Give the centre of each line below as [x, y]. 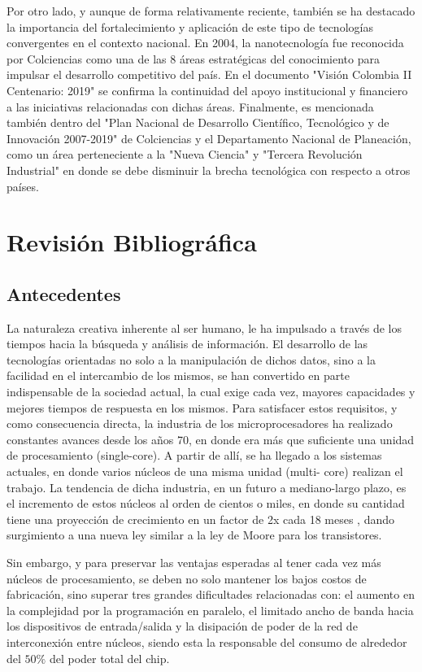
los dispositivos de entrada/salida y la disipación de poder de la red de [182, 626]
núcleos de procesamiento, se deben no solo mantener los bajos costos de [187, 578]
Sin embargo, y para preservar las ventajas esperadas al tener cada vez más [194, 563]
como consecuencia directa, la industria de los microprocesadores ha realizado [200, 423]
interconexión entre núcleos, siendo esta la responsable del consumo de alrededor [207, 641]
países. [23, 186]
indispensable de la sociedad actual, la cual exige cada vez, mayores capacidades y [211, 392]
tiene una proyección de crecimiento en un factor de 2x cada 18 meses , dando [200, 519]
